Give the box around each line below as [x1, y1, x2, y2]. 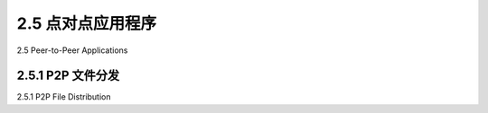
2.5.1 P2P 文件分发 [16, 68, 120, 83]
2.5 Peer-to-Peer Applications [16, 45, 128, 56]
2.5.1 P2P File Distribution [16, 91, 112, 102]
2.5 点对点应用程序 [16, 13, 157, 33]
